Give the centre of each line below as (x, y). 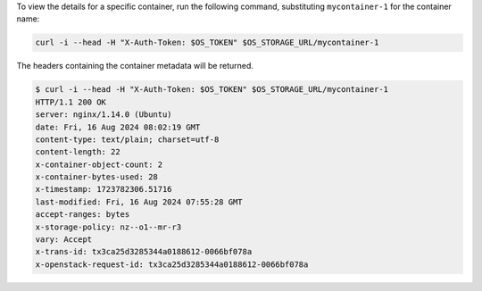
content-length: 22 (78, 152)
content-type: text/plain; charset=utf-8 (127, 139)
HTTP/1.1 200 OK (71, 102)
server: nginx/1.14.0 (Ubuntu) (104, 115)
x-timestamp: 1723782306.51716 (104, 189)
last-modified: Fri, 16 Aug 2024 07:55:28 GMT (139, 202)
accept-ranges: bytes (83, 215)
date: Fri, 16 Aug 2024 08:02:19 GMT (118, 127)
